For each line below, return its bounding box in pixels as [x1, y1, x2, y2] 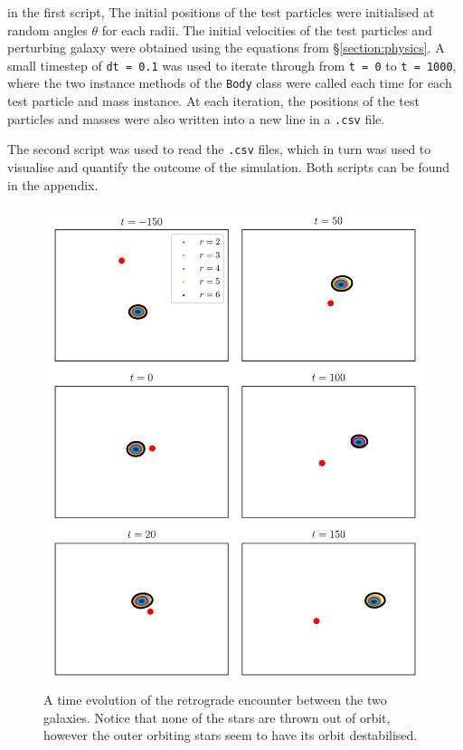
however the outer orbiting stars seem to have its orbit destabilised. [43, 726, 418, 745]
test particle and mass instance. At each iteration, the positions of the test [7, 91, 420, 111]
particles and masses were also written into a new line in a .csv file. [7, 109, 385, 128]
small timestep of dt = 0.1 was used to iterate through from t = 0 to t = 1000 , [7, 55, 457, 74]
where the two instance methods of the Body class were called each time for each [7, 73, 452, 92]
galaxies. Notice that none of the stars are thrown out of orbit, [43, 707, 391, 726]
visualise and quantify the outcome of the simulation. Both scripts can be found [7, 158, 450, 176]
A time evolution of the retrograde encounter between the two [43, 689, 387, 708]
